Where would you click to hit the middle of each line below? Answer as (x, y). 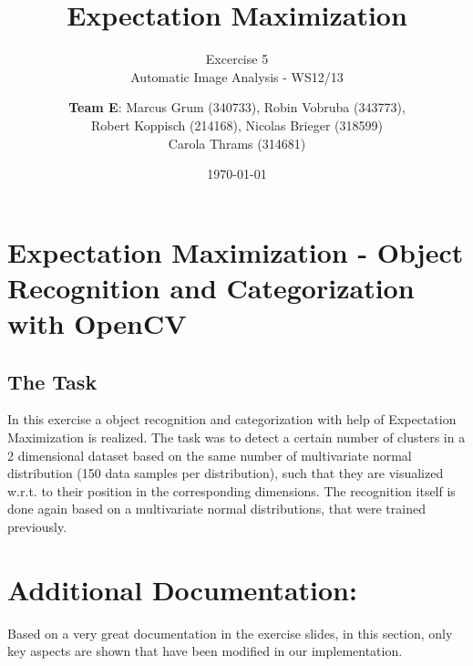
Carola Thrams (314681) (237, 143)
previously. (37, 527)
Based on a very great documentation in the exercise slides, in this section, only (230, 633)
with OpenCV (97, 323)
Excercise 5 (237, 59)
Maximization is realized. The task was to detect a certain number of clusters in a (236, 437)
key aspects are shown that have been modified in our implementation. (205, 651)
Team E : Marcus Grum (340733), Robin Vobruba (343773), (237, 107)
